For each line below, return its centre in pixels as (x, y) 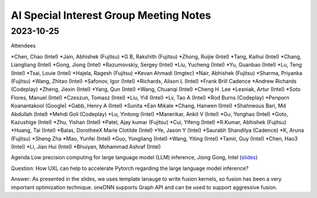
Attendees (23, 46)
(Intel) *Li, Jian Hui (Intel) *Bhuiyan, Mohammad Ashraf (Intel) (86, 147)
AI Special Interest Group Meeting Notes (111, 15)
